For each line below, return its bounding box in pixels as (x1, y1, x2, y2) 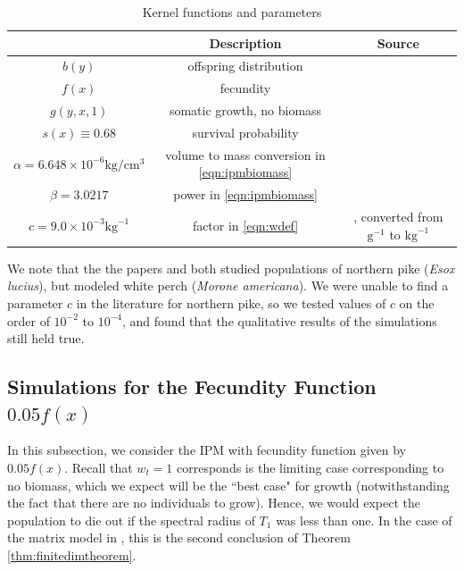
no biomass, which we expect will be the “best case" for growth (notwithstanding (7, 475, 450, 494)
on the (399, 293, 435, 312)
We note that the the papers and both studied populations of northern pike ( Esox (7, 258, 455, 277)
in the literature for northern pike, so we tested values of (76, 293, 386, 312)
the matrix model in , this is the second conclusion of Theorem (7, 528, 351, 547)
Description (209, 33, 282, 52)
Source (377, 33, 419, 52)
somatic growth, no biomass (169, 101, 322, 120)
